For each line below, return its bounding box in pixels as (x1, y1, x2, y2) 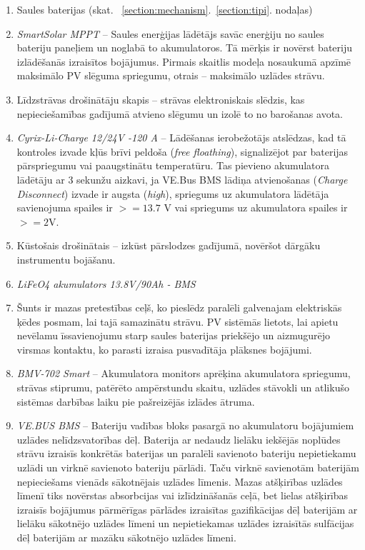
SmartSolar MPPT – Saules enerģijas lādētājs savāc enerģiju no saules (16, 26, 324, 41)
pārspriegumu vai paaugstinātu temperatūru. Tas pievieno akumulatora (16, 158, 330, 173)
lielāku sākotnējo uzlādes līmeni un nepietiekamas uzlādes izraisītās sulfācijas (16, 516, 354, 531)
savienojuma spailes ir (16, 200, 113, 215)
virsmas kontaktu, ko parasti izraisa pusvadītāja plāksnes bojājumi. (16, 341, 312, 356)
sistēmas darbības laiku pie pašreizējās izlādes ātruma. (16, 394, 255, 409)
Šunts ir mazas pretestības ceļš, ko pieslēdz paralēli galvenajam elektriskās (16, 300, 342, 315)
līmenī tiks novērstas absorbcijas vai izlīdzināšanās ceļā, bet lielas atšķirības (16, 488, 349, 503)
